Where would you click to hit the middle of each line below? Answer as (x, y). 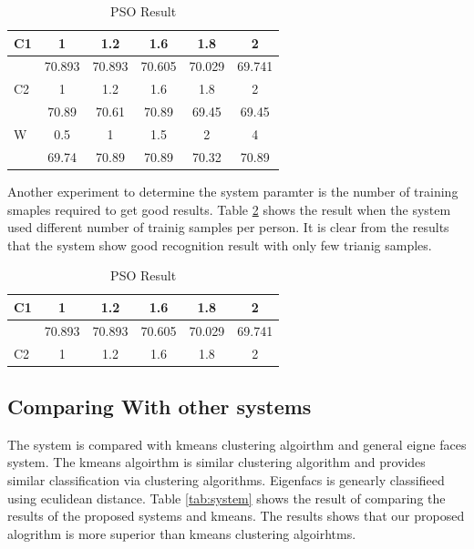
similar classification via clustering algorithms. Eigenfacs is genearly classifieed (226, 480)
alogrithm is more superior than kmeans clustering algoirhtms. (182, 533)
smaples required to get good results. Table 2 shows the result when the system (229, 209)
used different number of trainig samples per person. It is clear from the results (228, 227)
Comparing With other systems (160, 407)
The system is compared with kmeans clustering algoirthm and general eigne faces (237, 444)
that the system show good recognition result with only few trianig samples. (220, 244)
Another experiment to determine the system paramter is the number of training (233, 191)
